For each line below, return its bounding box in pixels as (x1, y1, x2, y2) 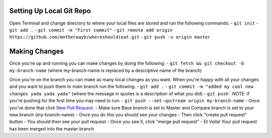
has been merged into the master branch (9, 125, 94, 131)
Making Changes (9, 47, 64, 56)
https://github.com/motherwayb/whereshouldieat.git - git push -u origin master (9, 34, 211, 40)
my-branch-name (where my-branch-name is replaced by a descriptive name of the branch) (9, 67, 202, 73)
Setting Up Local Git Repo (9, 7, 91, 15)
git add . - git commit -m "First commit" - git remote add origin (9, 27, 173, 33)
